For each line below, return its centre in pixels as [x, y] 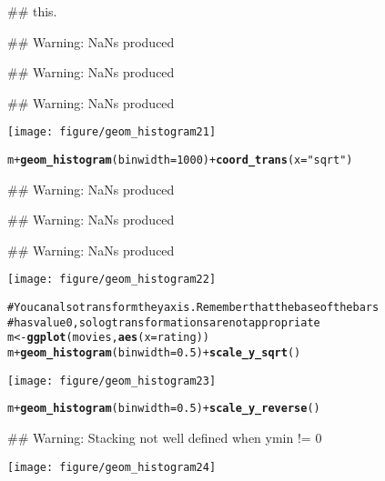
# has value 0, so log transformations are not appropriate [164, 322]
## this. [32, 11]
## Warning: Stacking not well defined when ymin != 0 [165, 438]
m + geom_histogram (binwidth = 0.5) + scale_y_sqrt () [154, 353]
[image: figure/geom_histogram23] [112, 381]
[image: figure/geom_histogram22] [112, 280]
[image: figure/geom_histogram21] [112, 132]
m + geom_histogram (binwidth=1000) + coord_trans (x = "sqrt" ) [180, 160]
